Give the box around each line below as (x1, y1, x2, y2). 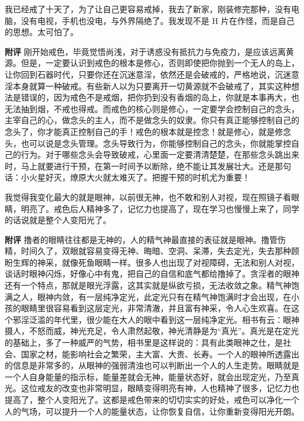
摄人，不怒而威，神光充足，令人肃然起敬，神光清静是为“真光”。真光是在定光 (5, 325, 299, 337)
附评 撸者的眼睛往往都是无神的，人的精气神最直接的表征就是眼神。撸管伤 (5, 233, 286, 245)
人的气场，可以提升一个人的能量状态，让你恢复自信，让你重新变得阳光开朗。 (5, 405, 299, 417)
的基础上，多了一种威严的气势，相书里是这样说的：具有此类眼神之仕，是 (5, 336, 283, 349)
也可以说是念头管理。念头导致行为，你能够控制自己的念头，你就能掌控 (20, 137, 291, 149)
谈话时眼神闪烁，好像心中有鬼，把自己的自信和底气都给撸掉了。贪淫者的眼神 (5, 267, 299, 280)
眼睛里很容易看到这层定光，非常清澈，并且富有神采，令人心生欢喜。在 (20, 302, 291, 314)
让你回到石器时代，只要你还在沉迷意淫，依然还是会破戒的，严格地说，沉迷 (5, 68, 291, 80)
